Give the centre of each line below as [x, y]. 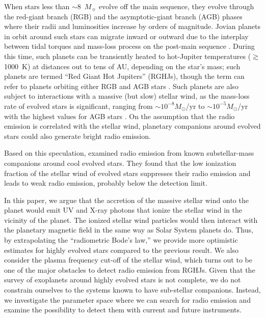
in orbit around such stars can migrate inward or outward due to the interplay [126, 36]
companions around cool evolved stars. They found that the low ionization [120, 163]
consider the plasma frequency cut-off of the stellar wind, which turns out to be [128, 260]
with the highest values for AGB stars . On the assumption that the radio [120, 116]
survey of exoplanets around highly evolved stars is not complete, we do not [123, 280]
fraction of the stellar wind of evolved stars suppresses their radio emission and [127, 173]
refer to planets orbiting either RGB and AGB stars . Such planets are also [121, 86]
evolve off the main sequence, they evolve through [176, 6]
